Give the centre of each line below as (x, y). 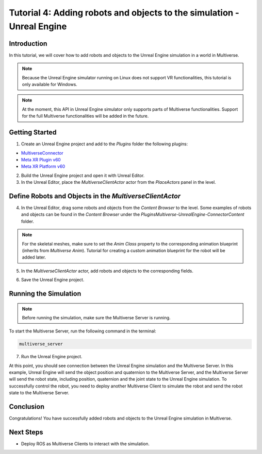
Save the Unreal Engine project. (53, 280)
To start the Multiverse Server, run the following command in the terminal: (82, 331)
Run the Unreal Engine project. (52, 357)
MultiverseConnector (42, 153)
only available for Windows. (50, 85)
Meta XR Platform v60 (43, 166)
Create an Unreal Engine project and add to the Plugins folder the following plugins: (104, 144)
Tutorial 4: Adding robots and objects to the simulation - (124, 13)
